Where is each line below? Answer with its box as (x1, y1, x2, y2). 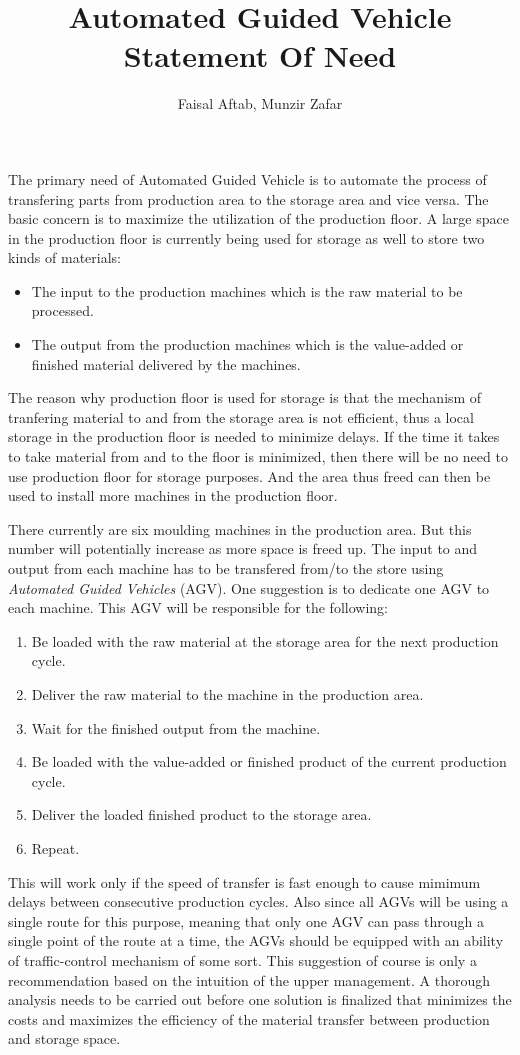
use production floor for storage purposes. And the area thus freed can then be (8, 465, 491, 486)
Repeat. (31, 837, 80, 858)
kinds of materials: (8, 247, 121, 268)
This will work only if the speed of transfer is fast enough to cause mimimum (8, 871, 481, 892)
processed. (31, 300, 94, 321)
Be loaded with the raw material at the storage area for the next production (31, 630, 499, 651)
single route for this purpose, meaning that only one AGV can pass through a (8, 910, 484, 931)
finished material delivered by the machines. (31, 353, 301, 374)
